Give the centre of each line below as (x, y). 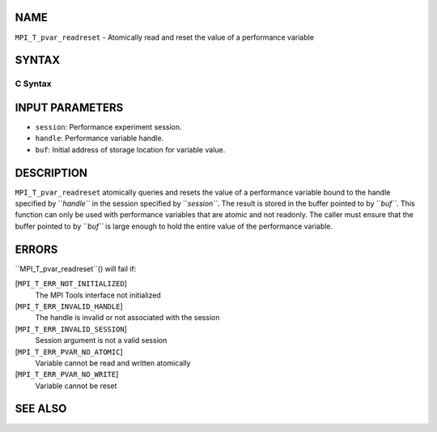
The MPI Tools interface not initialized (98, 295)
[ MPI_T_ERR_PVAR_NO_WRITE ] (67, 374)
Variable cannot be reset (76, 386)
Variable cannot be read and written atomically (113, 363)
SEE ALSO (41, 409)
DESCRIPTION (51, 173)
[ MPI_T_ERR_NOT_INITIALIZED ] (71, 284)
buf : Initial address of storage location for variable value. (130, 149)
